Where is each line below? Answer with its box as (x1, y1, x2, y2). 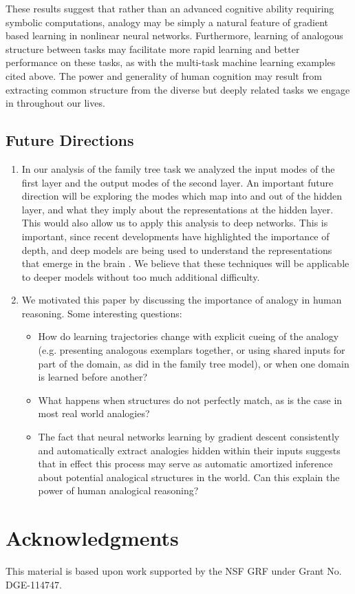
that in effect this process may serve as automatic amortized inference (38, 456, 333, 471)
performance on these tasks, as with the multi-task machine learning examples (6, 55, 336, 70)
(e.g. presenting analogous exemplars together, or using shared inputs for (38, 343, 345, 357)
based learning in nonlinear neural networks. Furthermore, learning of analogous (6, 28, 343, 43)
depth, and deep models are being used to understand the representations (21, 242, 332, 257)
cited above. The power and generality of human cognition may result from (6, 68, 322, 83)
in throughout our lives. (6, 96, 105, 110)
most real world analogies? (38, 406, 150, 421)
